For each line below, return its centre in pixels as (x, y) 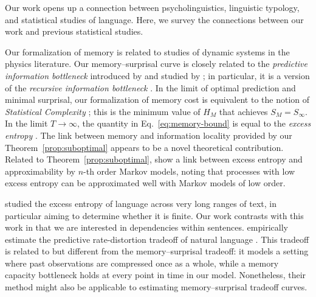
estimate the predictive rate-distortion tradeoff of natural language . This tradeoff (157, 239)
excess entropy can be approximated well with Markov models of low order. (145, 183)
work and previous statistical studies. (74, 31)
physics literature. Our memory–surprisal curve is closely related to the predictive (156, 64)
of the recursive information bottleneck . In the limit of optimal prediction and (150, 87)
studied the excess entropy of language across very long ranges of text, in (141, 203)
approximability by (40, 171)
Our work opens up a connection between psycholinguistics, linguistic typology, (152, 7)
